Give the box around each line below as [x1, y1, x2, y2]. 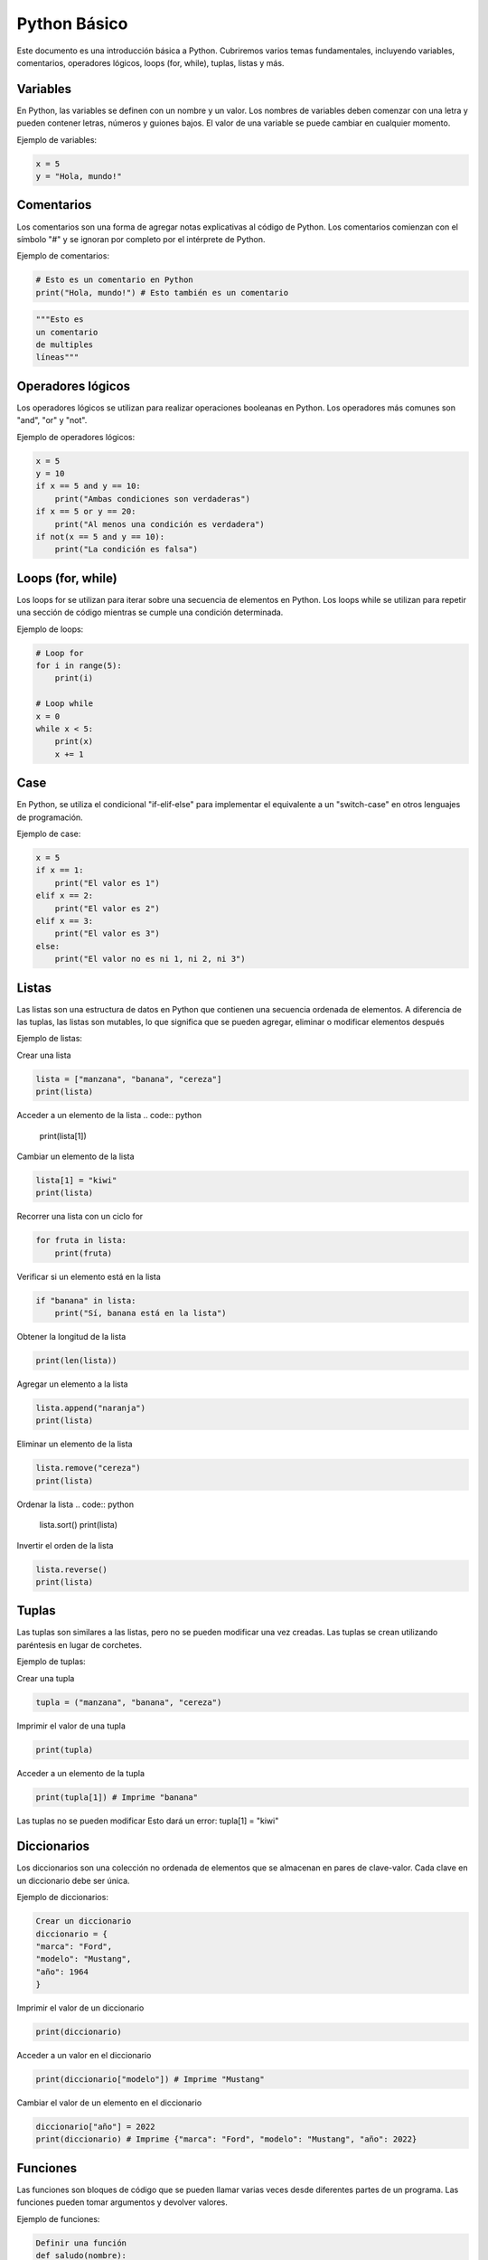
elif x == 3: [35, 916, 94, 927]
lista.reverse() [35, 1564, 108, 1575]
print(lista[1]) [39, 1130, 88, 1141]
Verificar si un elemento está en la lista [16, 1271, 162, 1282]
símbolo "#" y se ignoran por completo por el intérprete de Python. [16, 233, 266, 244]
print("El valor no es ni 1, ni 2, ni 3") [54, 954, 246, 965]
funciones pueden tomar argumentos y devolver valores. [16, 2197, 228, 2208]
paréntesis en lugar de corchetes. [16, 1639, 143, 1650]
